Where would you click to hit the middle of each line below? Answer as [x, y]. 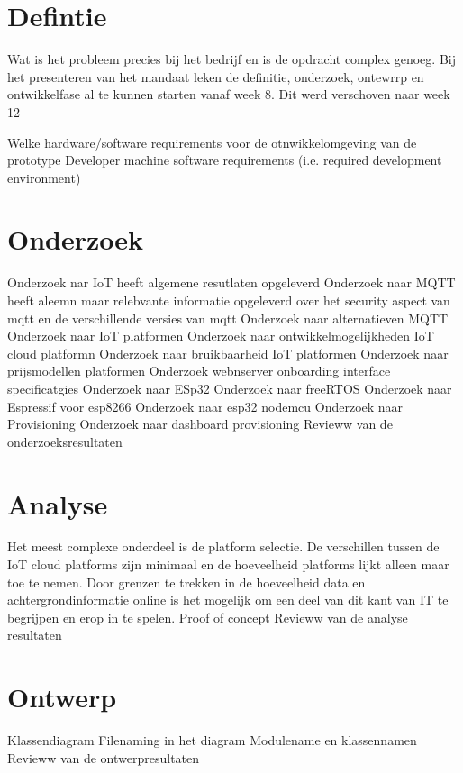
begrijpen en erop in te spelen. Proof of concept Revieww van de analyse [208, 617]
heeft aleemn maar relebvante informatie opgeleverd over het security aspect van [229, 300]
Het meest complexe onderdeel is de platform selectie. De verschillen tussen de [223, 546]
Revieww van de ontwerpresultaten [104, 757]
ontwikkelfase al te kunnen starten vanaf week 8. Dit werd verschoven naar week [229, 94]
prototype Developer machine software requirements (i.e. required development [225, 160]
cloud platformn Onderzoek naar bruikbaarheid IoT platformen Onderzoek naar [228, 353]
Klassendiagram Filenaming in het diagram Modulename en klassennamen [212, 740]
